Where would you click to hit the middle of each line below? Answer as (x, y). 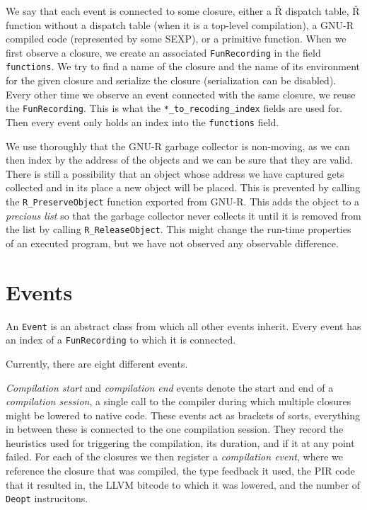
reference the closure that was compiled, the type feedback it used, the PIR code (180, 471)
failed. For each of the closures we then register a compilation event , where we (174, 457)
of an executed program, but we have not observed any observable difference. (172, 243)
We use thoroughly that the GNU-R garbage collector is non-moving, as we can (178, 146)
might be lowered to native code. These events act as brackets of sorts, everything (183, 415)
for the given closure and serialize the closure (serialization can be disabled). (171, 80)
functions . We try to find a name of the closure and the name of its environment (183, 66)
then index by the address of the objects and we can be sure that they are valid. (180, 160)
